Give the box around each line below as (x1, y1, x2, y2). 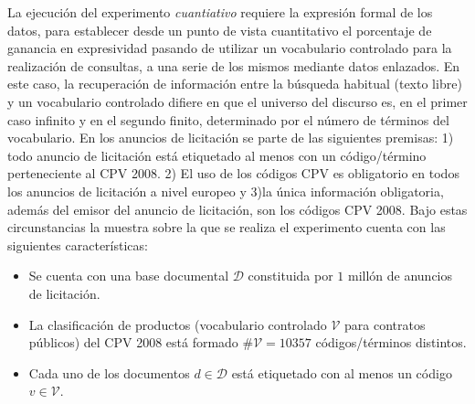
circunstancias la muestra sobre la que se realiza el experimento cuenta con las (7, 218, 446, 237)
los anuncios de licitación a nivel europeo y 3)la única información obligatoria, (7, 181, 444, 200)
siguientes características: (7, 235, 148, 254)
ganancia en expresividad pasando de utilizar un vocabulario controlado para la (7, 38, 452, 58)
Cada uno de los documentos (28, 363, 190, 382)
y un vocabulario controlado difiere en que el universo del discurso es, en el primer (7, 91, 468, 111)
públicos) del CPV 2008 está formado (28, 333, 238, 352)
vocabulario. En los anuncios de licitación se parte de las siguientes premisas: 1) (7, 128, 454, 147)
